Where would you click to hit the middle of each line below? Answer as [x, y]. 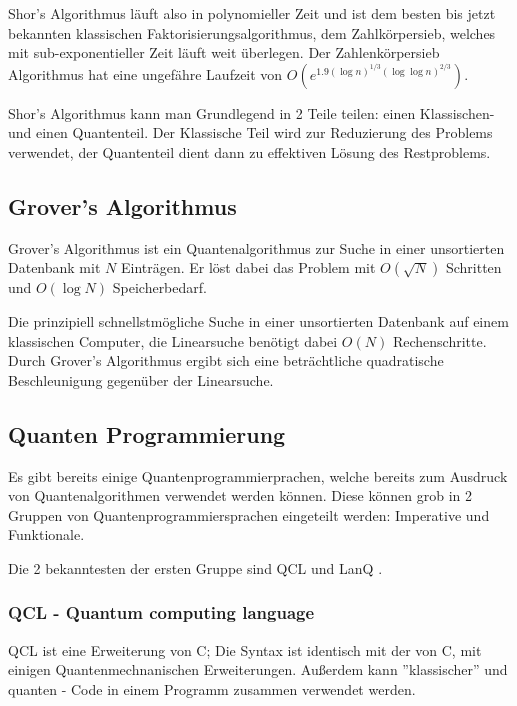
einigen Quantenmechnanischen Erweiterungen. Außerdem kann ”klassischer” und [258, 669]
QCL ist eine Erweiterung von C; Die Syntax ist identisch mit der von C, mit [245, 649]
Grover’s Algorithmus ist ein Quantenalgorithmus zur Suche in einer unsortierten [256, 247]
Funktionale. [46, 534]
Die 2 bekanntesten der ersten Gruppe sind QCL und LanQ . [195, 567]
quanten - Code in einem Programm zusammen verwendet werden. [212, 688]
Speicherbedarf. [159, 287]
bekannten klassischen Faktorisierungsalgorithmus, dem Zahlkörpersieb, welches [252, 32]
